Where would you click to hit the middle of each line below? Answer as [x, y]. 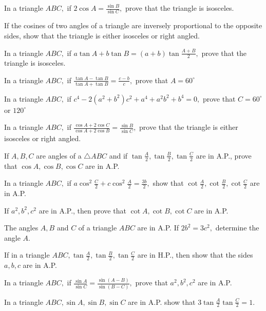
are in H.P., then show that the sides [195, 255]
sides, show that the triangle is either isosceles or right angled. [102, 35]
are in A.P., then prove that [82, 210]
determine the [237, 228]
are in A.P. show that [162, 302]
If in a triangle [27, 255]
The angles [21, 228]
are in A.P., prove [224, 155]
